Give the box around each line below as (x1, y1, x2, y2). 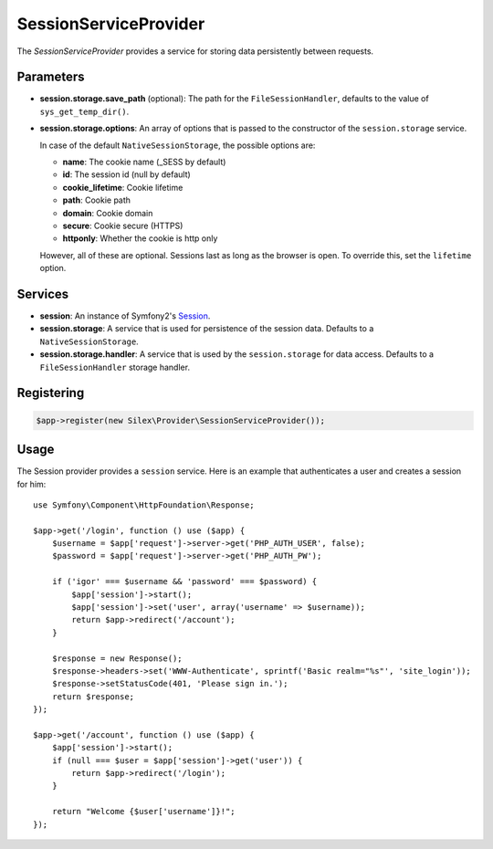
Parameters (16, 69, 85, 85)
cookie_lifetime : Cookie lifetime (62, 182, 184, 193)
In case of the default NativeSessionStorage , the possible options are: (39, 140, 316, 151)
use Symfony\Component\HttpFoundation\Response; (33, 499, 255, 510)
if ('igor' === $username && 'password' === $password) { (51, 576, 318, 587)
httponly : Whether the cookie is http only (62, 233, 218, 244)
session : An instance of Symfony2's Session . (39, 310, 211, 321)
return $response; (51, 691, 135, 702)
